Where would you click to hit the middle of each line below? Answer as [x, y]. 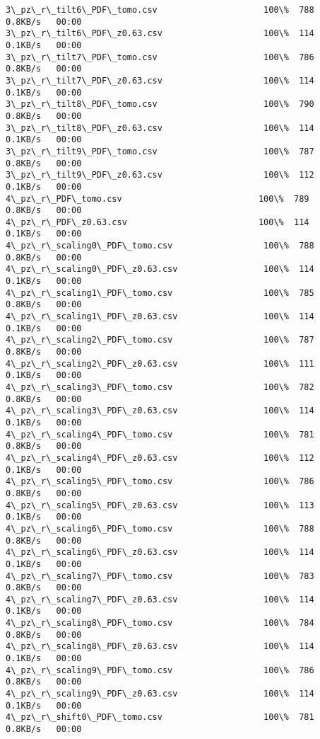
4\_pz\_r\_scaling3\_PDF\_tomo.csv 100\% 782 [160, 387]
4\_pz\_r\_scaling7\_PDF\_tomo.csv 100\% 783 [160, 576]
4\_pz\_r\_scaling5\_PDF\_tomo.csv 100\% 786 [160, 482]
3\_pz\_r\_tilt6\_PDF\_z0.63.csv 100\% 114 [160, 34]
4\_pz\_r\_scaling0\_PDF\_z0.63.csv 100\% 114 [160, 269]
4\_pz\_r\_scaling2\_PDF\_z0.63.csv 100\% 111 [160, 363]
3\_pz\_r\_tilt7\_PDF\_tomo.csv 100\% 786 [160, 57]
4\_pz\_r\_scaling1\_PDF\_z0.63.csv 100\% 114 [160, 317]
